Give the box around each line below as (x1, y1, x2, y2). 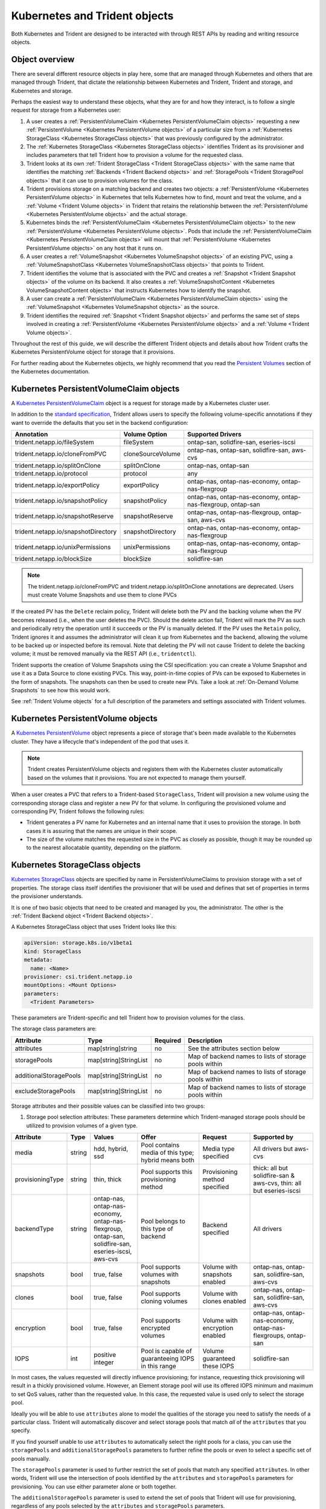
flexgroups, (253, 1332, 286, 1339)
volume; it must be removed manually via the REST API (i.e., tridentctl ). (11, 650, 197, 657)
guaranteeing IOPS (141, 1354, 194, 1362)
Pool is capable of (141, 1347, 193, 1355)
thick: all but (253, 1164, 288, 1172)
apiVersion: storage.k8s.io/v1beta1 (24, 939, 133, 946)
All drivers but (253, 1144, 293, 1153)
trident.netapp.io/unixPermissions (14, 543, 111, 552)
